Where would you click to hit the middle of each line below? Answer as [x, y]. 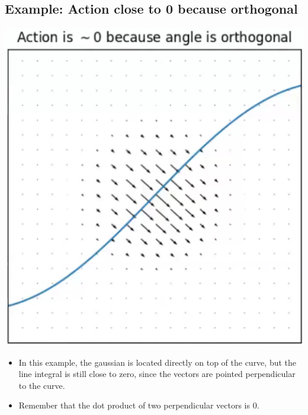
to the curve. [42, 385]
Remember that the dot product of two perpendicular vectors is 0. [139, 405]
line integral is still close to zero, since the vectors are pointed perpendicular [157, 374]
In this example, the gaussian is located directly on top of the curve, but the [158, 362]
